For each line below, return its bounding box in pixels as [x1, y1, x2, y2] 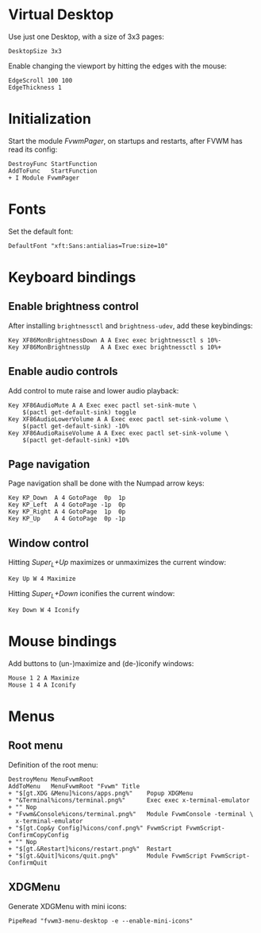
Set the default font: [8, 226, 74, 236]
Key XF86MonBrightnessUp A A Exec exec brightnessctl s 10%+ [8, 343, 222, 351]
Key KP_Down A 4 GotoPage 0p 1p [8, 494, 126, 502]
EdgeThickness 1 [8, 83, 62, 91]
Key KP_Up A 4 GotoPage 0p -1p [8, 515, 126, 523]
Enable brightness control [8, 300, 139, 313]
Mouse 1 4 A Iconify [8, 681, 77, 689]
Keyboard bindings [8, 269, 136, 286]
